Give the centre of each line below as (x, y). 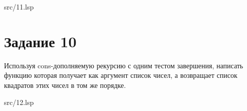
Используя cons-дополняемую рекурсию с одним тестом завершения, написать (124, 65)
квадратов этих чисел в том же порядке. (65, 85)
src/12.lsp (19, 102)
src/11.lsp (19, 7)
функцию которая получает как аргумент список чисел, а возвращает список (121, 75)
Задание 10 (40, 41)
